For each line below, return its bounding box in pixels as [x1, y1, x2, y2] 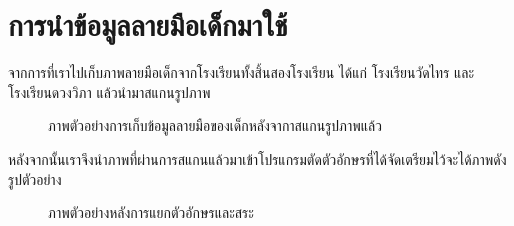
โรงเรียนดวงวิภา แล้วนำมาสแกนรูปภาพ [8, 81, 211, 102]
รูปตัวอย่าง [8, 168, 62, 189]
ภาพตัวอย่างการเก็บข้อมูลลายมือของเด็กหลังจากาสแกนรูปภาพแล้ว [48, 115, 382, 136]
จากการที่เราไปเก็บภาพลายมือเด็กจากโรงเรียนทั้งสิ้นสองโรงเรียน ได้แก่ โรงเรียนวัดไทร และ [8, 62, 475, 83]
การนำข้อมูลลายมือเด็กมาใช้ [8, 4, 288, 45]
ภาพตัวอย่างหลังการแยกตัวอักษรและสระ [48, 202, 254, 223]
